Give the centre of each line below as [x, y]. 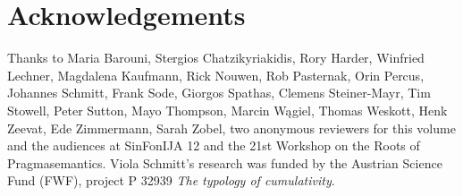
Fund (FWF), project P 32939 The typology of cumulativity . [171, 180]
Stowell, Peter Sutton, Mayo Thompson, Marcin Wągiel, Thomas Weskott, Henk [227, 110]
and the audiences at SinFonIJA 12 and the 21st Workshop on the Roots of [214, 145]
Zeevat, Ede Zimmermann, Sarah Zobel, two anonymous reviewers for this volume [231, 128]
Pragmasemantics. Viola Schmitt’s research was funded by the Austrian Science [225, 162]
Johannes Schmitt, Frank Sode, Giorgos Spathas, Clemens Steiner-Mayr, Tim [219, 93]
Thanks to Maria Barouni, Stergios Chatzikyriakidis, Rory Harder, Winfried [216, 58]
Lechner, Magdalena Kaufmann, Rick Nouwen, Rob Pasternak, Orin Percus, [216, 75]
